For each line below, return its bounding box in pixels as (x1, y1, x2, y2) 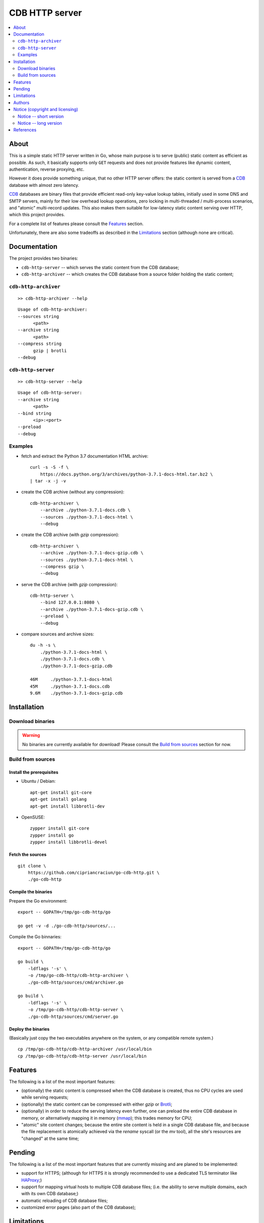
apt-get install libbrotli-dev (30, 803, 105, 809)
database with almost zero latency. (9, 182, 79, 188)
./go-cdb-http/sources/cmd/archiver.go (27, 979, 124, 985)
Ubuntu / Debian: (21, 778, 56, 784)
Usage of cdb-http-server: (18, 390, 83, 396)
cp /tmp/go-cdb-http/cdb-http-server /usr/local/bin (18, 1053, 147, 1059)
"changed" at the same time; (21, 1135, 79, 1141)
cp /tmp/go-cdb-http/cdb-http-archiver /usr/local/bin (18, 1046, 152, 1052)
